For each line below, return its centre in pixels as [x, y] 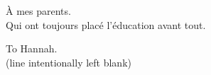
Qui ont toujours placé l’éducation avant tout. [106, 24]
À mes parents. [38, 11]
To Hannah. [32, 48]
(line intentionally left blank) [69, 62]
